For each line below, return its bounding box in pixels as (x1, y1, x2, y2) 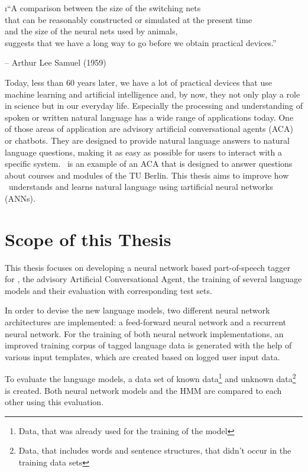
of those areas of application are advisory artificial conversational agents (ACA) (5, 122, 293, 135)
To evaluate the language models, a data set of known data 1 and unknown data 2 (5, 371, 296, 385)
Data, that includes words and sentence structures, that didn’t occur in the (18, 444, 291, 457)
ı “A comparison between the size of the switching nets (5, 2, 201, 14)
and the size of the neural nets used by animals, (5, 25, 178, 37)
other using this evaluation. (5, 396, 104, 408)
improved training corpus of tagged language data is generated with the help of (5, 339, 292, 351)
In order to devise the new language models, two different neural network (5, 304, 270, 316)
